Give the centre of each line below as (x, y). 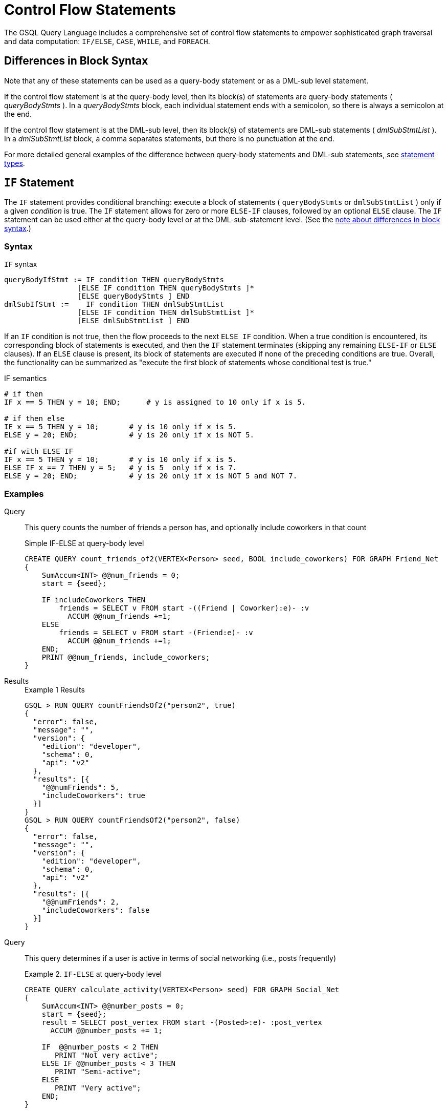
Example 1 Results (55, 689)
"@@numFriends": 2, (81, 902)
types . (15, 163)
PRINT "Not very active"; (107, 1055)
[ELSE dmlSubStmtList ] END (133, 321)
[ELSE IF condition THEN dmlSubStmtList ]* (166, 313)
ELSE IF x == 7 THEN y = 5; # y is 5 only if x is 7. (121, 468)
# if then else (35, 419)
